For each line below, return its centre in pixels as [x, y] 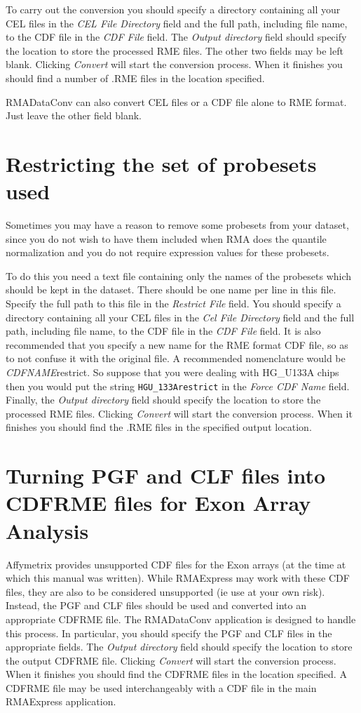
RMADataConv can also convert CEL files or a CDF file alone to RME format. [176, 101]
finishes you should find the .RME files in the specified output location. [159, 427]
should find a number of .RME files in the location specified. [135, 78]
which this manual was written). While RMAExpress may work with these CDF [178, 578]
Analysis [47, 530]
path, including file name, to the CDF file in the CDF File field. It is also [163, 331]
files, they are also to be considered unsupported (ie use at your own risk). [165, 591]
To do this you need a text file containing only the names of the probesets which [179, 275]
